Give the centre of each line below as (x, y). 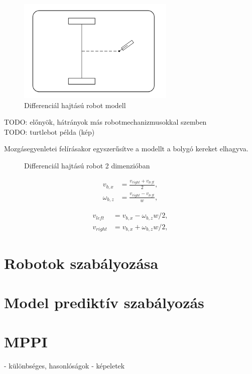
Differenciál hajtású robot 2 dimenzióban (87, 165)
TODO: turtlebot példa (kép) (49, 131)
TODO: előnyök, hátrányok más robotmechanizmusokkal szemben (105, 122)
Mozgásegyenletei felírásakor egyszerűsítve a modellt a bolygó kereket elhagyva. (126, 149)
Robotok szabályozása (81, 263)
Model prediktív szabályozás (104, 302)
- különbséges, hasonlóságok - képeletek (65, 366)
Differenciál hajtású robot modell (75, 105)
